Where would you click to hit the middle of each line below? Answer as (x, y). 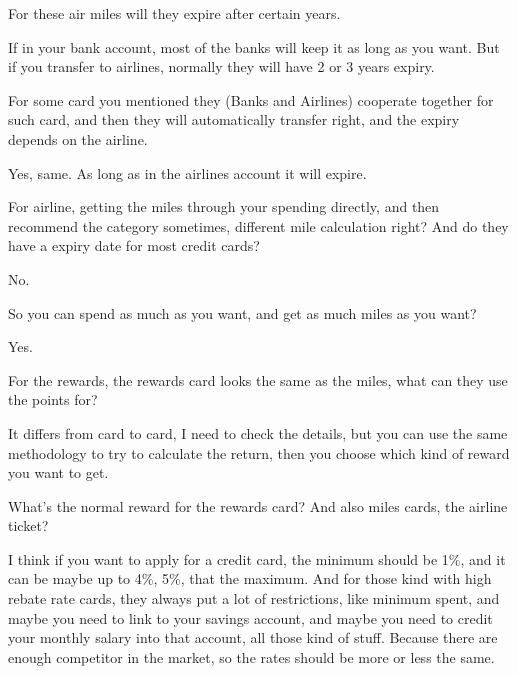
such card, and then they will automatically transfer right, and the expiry (234, 119)
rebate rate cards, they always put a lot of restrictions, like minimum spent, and (254, 598)
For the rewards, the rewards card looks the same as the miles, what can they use (258, 379)
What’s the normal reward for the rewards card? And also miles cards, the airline (258, 505)
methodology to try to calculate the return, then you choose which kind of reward (259, 452)
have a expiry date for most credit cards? (134, 245)
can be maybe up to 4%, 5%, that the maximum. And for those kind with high (250, 578)
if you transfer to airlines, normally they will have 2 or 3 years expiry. (221, 66)
